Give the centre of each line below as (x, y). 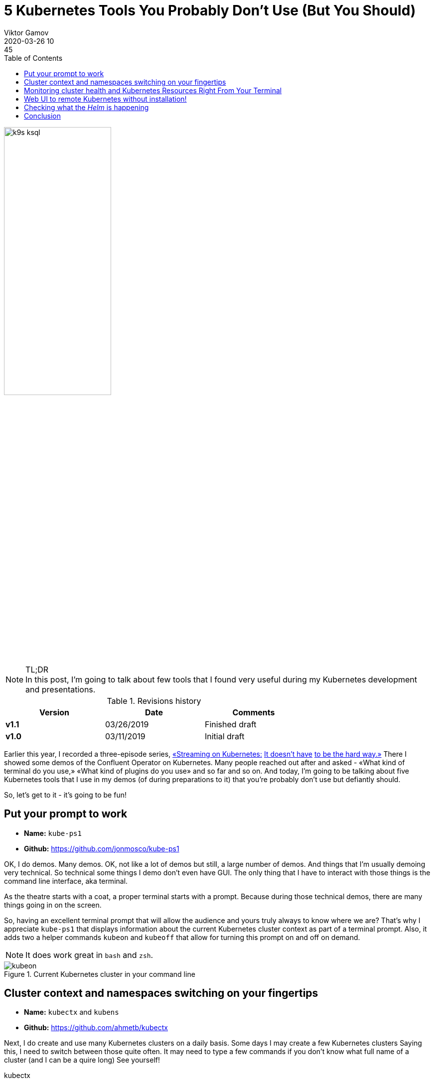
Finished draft (230, 724)
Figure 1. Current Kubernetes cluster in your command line (100, 974)
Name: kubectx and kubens (72, 1012)
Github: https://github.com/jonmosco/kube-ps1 (102, 848)
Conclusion (43, 116)
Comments (254, 712)
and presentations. (61, 689)
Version (54, 712)
